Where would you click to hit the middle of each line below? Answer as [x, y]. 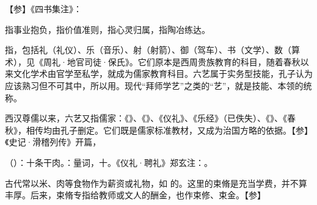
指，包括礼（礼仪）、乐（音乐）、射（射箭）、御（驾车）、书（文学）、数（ [148, 50]
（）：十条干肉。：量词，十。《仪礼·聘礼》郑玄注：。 [109, 162]
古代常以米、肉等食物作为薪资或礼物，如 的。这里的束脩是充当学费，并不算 [156, 183]
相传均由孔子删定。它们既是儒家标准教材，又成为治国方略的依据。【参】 [169, 130]
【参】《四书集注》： [43, 9]
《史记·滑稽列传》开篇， [53, 142]
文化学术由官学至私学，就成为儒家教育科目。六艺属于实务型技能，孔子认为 [163, 74]
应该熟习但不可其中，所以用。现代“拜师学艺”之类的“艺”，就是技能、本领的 [154, 85]
